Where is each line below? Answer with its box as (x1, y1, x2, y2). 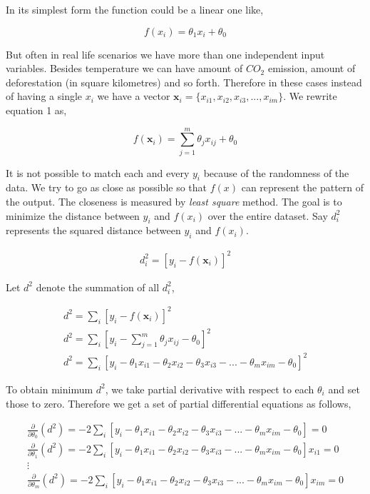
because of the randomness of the (203, 165, 349, 180)
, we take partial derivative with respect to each (105, 381, 314, 396)
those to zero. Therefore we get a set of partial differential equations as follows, (6, 395, 351, 410)
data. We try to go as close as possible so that (6, 180, 207, 195)
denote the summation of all (36, 279, 160, 294)
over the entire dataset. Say (207, 208, 328, 223)
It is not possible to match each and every (6, 165, 190, 180)
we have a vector (97, 89, 170, 104)
